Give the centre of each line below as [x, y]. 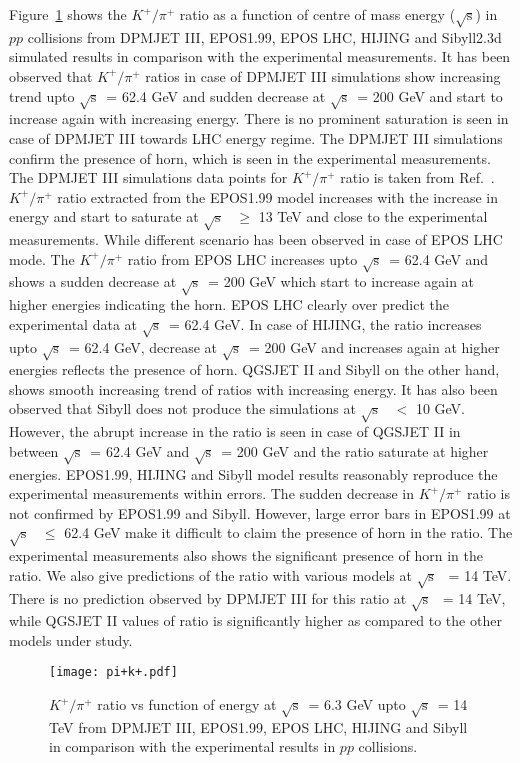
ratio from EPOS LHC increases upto [242, 258]
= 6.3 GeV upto [357, 704]
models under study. [71, 639]
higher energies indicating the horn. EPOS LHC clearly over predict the [229, 304]
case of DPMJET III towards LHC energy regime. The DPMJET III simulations [256, 137]
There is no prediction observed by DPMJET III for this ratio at [208, 597]
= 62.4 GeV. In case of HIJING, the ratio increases [325, 323]
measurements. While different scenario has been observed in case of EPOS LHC [256, 239]
